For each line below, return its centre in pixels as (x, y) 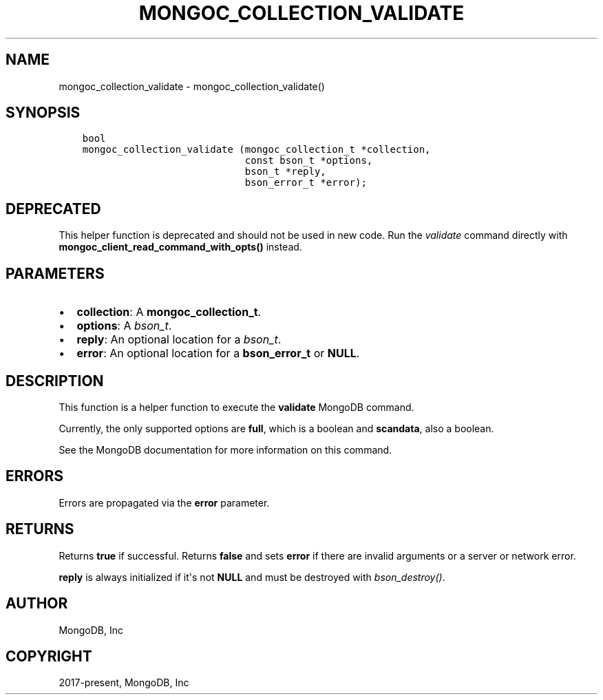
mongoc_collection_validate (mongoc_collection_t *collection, (256, 150)
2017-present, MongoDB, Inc (124, 683)
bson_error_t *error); (306, 183)
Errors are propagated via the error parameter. (164, 502)
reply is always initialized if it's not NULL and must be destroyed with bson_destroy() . (252, 577)
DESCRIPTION (55, 381)
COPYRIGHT (49, 656)
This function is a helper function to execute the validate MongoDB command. (236, 407)
